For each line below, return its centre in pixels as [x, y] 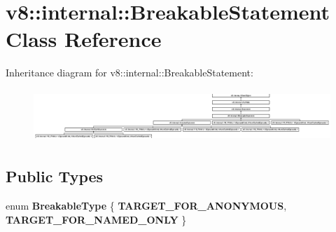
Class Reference [84, 39]
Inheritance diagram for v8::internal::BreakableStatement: [129, 73]
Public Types [55, 176]
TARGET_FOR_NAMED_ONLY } [96, 219]
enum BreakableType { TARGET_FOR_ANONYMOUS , [146, 206]
